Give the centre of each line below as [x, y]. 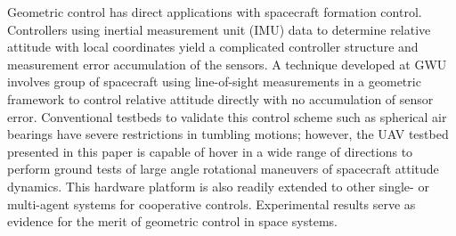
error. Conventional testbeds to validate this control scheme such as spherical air [227, 116]
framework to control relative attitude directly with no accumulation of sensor [220, 98]
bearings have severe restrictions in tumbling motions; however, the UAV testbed [228, 134]
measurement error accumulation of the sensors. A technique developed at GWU [227, 64]
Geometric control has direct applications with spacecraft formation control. [215, 12]
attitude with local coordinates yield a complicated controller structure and [213, 47]
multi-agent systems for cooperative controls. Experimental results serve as [212, 203]
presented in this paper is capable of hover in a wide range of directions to [210, 151]
